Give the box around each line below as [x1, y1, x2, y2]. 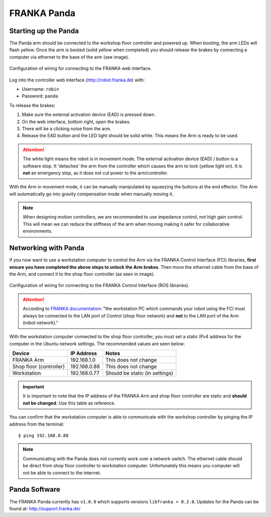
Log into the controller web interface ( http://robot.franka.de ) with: [9, 77, 145, 83]
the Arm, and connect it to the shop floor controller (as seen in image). [9, 271, 155, 277]
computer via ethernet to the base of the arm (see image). [9, 54, 129, 60]
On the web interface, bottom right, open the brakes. [22, 119, 131, 125]
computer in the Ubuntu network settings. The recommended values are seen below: [9, 341, 185, 347]
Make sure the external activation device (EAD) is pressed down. [22, 112, 156, 118]
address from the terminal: [9, 421, 65, 427]
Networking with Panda [9, 244, 85, 252]
